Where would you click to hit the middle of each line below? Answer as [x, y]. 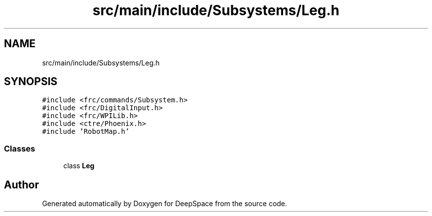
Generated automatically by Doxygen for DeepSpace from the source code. [165, 204]
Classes [20, 148]
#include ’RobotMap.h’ [86, 132]
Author [21, 185]
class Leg [79, 166]
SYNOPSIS [31, 82]
